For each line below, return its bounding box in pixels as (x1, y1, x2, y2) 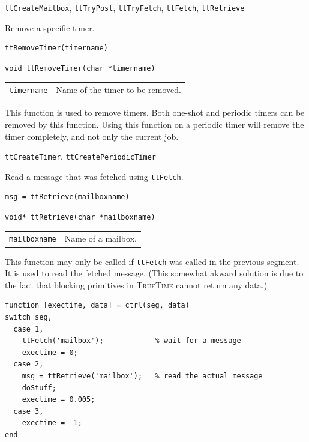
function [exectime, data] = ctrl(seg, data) (5, 301, 190, 310)
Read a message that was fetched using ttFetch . (5, 170, 184, 182)
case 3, (13, 407, 44, 416)
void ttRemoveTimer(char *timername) (5, 64, 155, 73)
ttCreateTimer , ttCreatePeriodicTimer (5, 150, 156, 163)
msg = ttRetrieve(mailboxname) (5, 193, 130, 202)
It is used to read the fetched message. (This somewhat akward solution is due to (5, 267, 304, 279)
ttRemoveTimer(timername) (5, 44, 108, 53)
